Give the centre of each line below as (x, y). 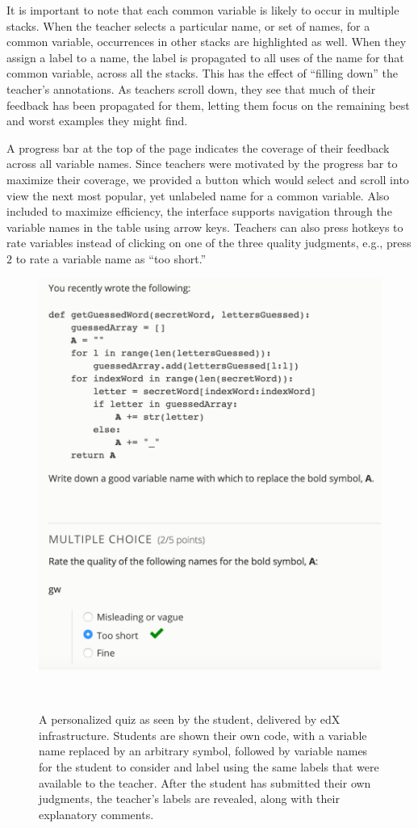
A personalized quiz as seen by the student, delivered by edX (190, 719)
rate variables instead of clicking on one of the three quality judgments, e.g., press (209, 243)
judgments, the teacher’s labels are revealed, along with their (189, 799)
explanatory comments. (96, 814)
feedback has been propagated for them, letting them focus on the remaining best (208, 105)
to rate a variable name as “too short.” (111, 258)
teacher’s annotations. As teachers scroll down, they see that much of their (191, 88)
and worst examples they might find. (97, 121)
